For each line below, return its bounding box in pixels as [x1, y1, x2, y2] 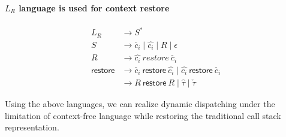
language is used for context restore [19, 1, 170, 14]
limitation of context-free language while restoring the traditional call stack [5, 109, 281, 121]
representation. [5, 121, 59, 133]
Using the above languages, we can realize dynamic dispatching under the [5, 98, 275, 110]
